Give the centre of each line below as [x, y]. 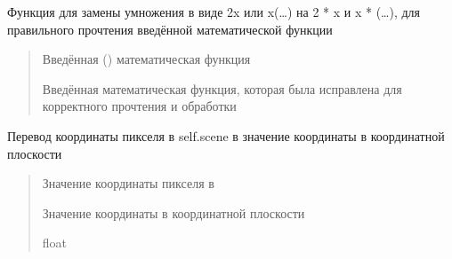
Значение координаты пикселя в [128, 183]
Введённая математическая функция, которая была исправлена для [222, 88]
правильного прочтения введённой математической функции [170, 29]
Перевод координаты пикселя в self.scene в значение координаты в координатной [226, 135]
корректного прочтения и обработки [139, 106]
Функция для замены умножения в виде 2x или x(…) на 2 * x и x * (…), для [214, 12]
